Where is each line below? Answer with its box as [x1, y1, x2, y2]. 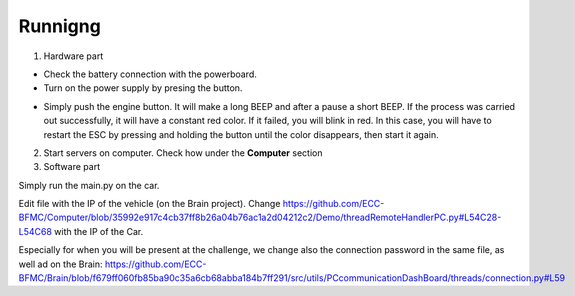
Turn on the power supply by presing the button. [43, 82, 243, 94]
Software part [43, 161, 100, 173]
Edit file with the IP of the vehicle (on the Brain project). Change [18, 198, 281, 210]
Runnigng [18, 15, 102, 37]
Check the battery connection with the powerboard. [43, 68, 257, 80]
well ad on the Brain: [18, 258, 104, 270]
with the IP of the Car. [53, 225, 144, 237]
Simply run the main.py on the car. [18, 179, 160, 191]
